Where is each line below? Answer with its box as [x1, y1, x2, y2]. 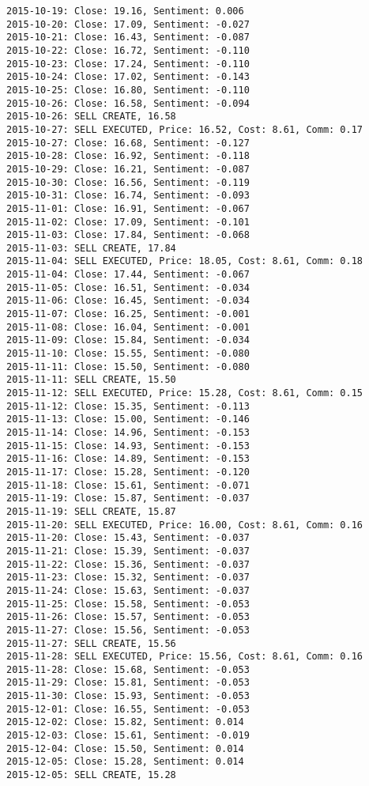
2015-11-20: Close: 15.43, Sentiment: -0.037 [6, 532, 250, 544]
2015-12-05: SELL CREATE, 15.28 [6, 769, 176, 781]
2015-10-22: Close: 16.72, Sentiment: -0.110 [6, 44, 250, 56]
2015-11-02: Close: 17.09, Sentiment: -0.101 [6, 216, 250, 228]
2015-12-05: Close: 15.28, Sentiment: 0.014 [6, 756, 244, 768]
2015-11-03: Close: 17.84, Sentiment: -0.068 [6, 229, 250, 241]
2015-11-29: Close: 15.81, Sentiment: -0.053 [6, 677, 250, 689]
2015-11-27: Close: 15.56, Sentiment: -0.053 [6, 624, 250, 636]
